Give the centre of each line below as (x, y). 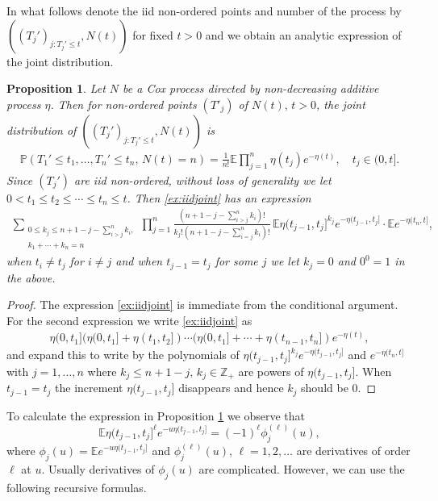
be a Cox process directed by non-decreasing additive (251, 88)
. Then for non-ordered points (123, 104)
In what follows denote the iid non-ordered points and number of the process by (204, 10)
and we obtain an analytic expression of (303, 34)
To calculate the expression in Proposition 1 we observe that (156, 415)
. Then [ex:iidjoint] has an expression (219, 197)
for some (236, 261)
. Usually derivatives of (98, 468)
